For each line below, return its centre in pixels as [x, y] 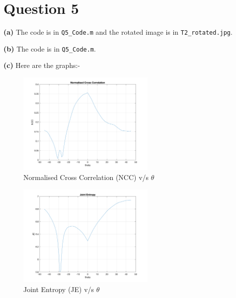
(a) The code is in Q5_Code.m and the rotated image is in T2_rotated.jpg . [118, 32]
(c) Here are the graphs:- [42, 65]
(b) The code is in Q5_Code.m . [50, 48]
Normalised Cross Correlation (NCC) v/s [86, 177]
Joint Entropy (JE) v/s [59, 289]
